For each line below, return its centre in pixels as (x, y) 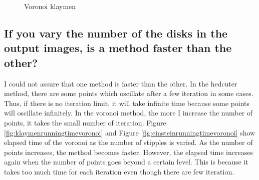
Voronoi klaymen (50, 6)
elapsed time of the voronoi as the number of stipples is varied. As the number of (128, 142)
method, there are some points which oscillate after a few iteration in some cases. (129, 93)
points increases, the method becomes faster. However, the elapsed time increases (128, 152)
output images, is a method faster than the (118, 48)
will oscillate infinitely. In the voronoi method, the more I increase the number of (128, 113)
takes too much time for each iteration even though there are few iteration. (119, 171)
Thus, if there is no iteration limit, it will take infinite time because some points (127, 103)
